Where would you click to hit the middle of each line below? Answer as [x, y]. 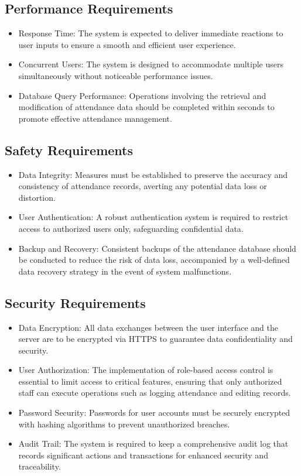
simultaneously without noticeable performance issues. [116, 75]
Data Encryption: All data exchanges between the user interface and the [148, 327]
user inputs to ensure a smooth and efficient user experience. [127, 44]
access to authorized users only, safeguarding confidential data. [131, 228]
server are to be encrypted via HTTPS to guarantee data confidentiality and [155, 339]
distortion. [37, 197]
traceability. [40, 466]
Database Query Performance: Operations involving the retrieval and [142, 95]
